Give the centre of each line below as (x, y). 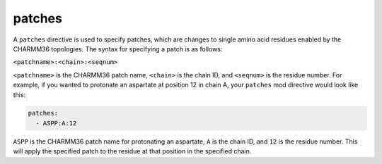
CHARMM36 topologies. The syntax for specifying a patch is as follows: (118, 49)
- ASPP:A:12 (56, 123)
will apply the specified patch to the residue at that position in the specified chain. (132, 151)
